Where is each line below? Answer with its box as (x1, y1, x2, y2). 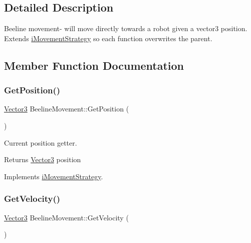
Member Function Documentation (4, 57, 184, 73)
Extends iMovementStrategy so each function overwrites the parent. (4, 33, 212, 43)
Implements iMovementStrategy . (4, 171, 103, 181)
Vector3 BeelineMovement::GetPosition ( (4, 103, 129, 114)
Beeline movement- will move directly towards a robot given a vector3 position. (4, 23, 247, 34)
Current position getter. (4, 137, 77, 148)
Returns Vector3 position (4, 154, 81, 165)
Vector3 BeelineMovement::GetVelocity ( (4, 212, 129, 222)
